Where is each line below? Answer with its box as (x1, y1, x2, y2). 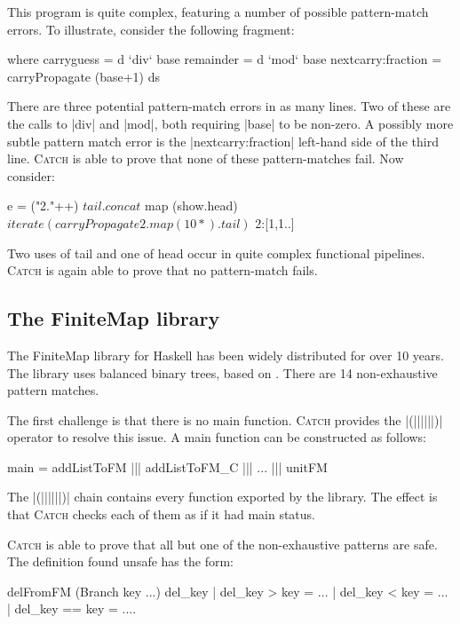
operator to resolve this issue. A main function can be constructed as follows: (7, 428, 427, 446)
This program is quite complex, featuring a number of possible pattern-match (7, 3, 429, 20)
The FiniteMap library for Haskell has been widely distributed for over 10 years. (7, 345, 444, 364)
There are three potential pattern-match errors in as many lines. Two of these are (7, 97, 451, 115)
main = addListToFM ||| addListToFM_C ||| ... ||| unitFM (7, 457, 328, 476)
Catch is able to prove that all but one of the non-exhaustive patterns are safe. (7, 534, 438, 553)
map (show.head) (145, 196, 238, 215)
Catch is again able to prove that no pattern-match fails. (7, 261, 318, 280)
